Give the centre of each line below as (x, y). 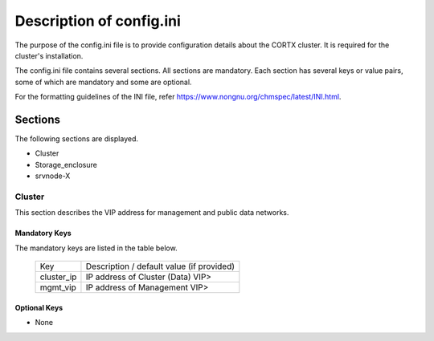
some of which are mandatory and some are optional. (103, 82)
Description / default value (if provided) (160, 266)
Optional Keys (39, 307)
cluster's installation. (49, 55)
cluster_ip (58, 277)
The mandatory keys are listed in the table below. (96, 248)
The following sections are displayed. (76, 139)
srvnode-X (53, 176)
